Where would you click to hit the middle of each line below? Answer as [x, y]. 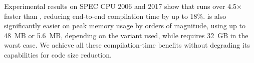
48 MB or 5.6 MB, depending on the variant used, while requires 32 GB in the [126, 35]
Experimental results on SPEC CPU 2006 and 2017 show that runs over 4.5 [120, 6]
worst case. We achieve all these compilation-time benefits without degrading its [127, 45]
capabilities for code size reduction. [58, 54]
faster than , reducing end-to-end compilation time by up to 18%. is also [115, 16]
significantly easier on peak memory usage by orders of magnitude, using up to [125, 26]
